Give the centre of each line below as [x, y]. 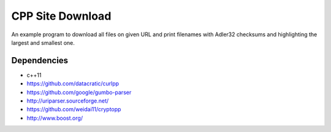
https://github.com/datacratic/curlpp [73, 83]
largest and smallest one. [43, 42]
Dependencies [40, 60]
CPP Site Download [61, 16]
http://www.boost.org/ [55, 118]
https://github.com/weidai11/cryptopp [74, 109]
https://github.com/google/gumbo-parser [79, 92]
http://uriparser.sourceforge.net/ [68, 101]
